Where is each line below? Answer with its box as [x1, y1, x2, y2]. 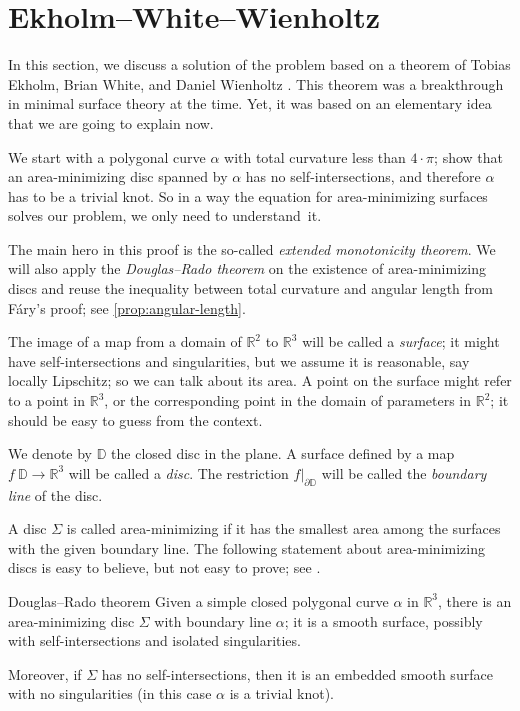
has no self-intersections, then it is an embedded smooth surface [101, 663, 493, 684]
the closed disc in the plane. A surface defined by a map [111, 443, 455, 464]
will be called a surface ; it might [302, 331, 500, 352]
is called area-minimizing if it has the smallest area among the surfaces [66, 518, 501, 539]
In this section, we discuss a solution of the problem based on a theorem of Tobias [8, 54, 511, 75]
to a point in [8, 390, 86, 411]
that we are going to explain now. [8, 112, 214, 133]
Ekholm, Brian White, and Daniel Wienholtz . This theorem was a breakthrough [8, 73, 504, 94]
